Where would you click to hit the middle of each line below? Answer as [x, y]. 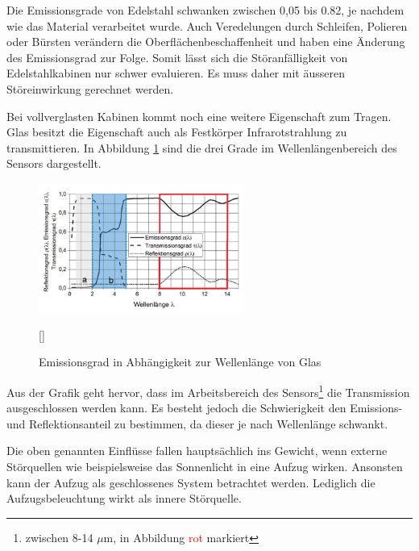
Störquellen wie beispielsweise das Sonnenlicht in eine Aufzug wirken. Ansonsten [205, 466]
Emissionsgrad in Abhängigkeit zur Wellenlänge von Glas [180, 362]
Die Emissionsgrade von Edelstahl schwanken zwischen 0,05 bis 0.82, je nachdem [205, 10]
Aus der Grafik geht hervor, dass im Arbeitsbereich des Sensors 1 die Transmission [208, 390]
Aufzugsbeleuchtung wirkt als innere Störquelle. [124, 498]
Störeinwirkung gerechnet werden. [90, 88]
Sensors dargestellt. [54, 163]
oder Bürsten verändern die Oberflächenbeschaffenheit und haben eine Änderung [206, 42]
